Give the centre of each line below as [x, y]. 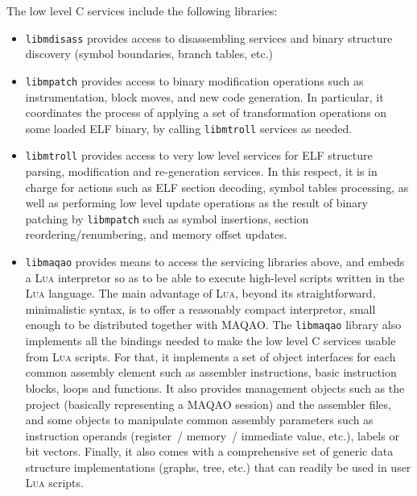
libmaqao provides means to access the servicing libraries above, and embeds [215, 262]
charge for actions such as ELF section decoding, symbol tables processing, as [217, 187]
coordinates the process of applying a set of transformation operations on [206, 113]
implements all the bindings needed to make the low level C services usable [211, 341]
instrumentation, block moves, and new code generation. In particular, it [204, 96]
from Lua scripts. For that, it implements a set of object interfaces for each [211, 356]
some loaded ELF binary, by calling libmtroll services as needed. [189, 128]
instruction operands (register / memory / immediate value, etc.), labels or [212, 435]
